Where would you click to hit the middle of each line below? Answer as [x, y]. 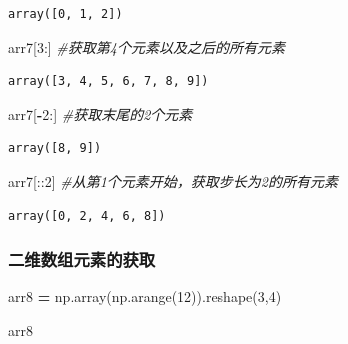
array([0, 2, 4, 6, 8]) [87, 215]
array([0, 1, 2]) [65, 14]
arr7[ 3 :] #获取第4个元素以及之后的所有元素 [146, 46]
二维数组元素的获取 [82, 259]
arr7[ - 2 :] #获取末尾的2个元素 [100, 113]
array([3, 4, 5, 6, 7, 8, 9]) [108, 81]
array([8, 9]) [55, 148]
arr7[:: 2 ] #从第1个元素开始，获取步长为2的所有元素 [173, 180]
